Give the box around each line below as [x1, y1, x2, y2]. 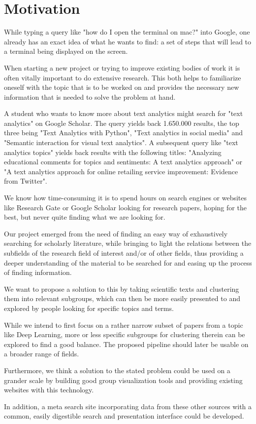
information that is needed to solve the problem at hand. [4, 91, 176, 102]
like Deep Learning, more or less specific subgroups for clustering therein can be [4, 329, 245, 340]
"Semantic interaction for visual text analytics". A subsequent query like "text [4, 137, 238, 148]
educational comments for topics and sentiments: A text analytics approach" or [4, 156, 243, 167]
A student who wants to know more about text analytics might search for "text [4, 108, 243, 118]
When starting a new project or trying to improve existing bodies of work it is [4, 62, 240, 73]
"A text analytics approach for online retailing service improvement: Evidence [4, 166, 238, 176]
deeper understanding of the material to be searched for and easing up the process [4, 257, 252, 268]
